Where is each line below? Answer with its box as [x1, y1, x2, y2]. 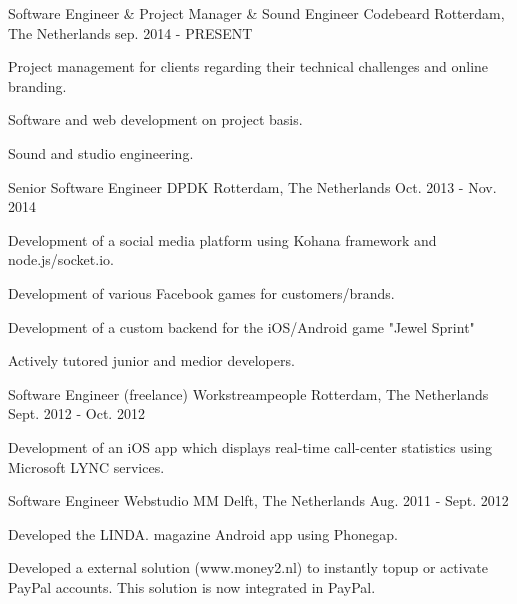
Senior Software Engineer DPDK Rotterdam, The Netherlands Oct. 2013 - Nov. [8, 176, 497, 197]
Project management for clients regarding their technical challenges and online [8, 56, 489, 77]
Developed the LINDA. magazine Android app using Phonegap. [8, 523, 398, 544]
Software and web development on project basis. [8, 109, 303, 130]
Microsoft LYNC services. [8, 456, 165, 477]
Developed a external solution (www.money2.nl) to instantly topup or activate [8, 557, 488, 578]
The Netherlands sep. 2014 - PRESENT [8, 22, 253, 43]
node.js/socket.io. [8, 249, 114, 270]
